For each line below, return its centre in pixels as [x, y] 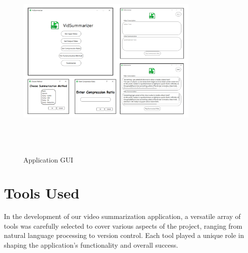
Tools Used [42, 193]
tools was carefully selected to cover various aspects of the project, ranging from [123, 226]
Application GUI [48, 159]
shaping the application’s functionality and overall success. [91, 245]
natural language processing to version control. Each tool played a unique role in [124, 235]
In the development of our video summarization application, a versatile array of [122, 216]
